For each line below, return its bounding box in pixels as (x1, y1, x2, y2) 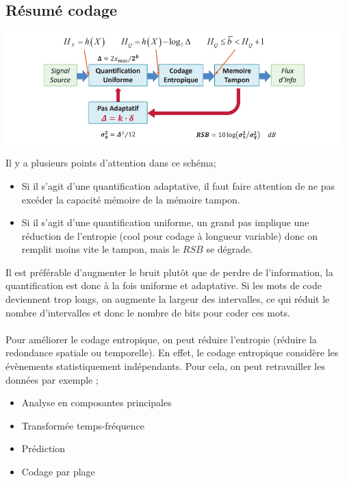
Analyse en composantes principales (21, 395, 172, 410)
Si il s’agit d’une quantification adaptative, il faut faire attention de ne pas (21, 178, 335, 193)
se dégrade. (206, 242, 253, 256)
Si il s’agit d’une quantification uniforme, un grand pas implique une (21, 215, 309, 230)
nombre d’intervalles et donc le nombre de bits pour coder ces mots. (5, 305, 290, 319)
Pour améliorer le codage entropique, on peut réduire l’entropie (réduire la (5, 332, 317, 346)
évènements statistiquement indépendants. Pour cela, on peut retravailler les (5, 359, 325, 373)
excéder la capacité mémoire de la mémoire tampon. (21, 192, 240, 206)
